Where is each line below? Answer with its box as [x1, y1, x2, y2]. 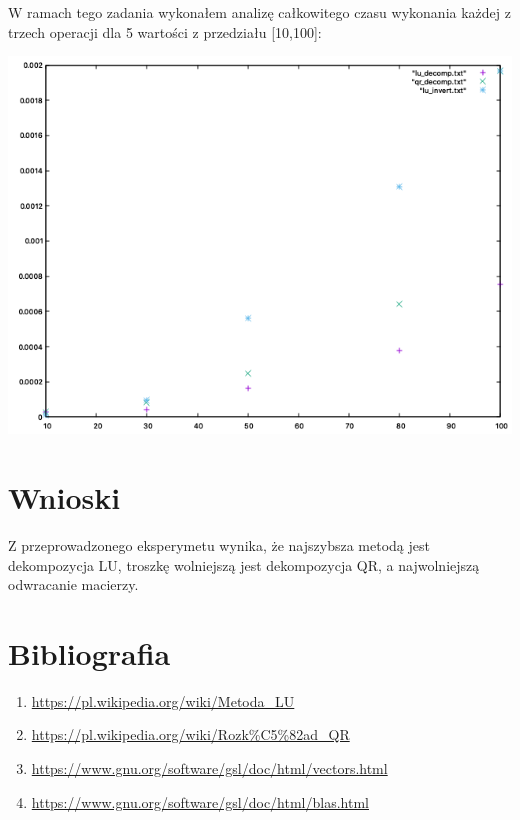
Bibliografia [8, 632, 171, 673]
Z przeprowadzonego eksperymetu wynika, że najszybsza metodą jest [8, 534, 430, 555]
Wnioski [8, 476, 121, 517]
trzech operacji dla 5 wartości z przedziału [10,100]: [8, 21, 322, 42]
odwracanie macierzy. [8, 574, 139, 595]
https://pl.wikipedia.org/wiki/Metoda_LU [31, 690, 295, 711]
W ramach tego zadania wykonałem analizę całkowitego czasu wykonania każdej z [8, 2, 511, 22]
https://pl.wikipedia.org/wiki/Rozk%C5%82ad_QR [31, 724, 350, 745]
